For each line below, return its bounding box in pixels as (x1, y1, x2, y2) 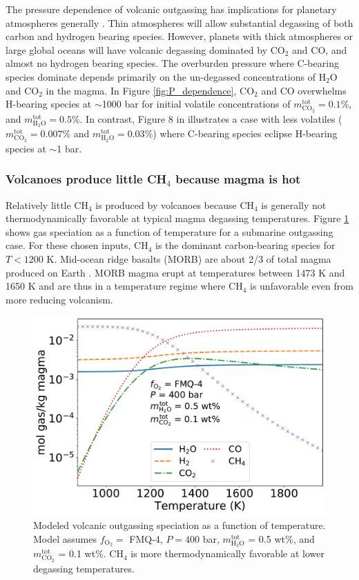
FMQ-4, (129, 531, 163, 546)
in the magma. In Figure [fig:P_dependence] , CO (46, 83, 255, 97)
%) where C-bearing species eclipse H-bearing (144, 126, 338, 141)
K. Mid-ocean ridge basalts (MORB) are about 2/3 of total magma (46, 252, 331, 266)
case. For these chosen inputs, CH (6, 238, 148, 252)
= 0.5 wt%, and (248, 531, 315, 546)
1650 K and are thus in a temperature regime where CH (6, 279, 243, 293)
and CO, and (292, 42, 347, 57)
